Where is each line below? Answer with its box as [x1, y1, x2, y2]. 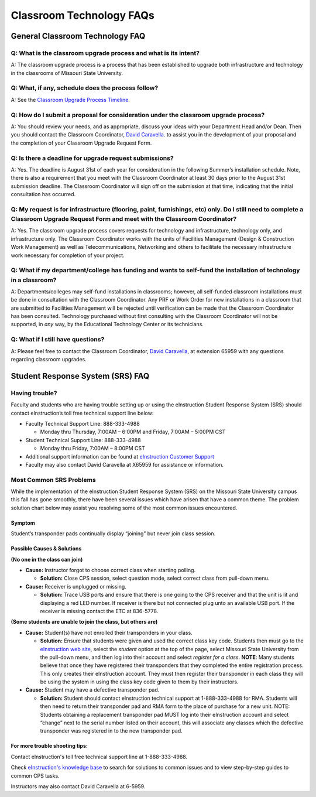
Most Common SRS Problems [11, 476, 96, 484]
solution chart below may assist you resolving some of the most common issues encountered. [11, 504, 238, 511]
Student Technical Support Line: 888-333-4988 [25, 436, 141, 443]
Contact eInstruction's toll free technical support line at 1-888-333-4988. [11, 753, 187, 760]
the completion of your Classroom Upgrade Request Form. [11, 139, 152, 146]
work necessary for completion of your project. [11, 252, 125, 259]
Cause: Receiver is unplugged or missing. [25, 583, 127, 590]
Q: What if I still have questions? [11, 336, 105, 344]
